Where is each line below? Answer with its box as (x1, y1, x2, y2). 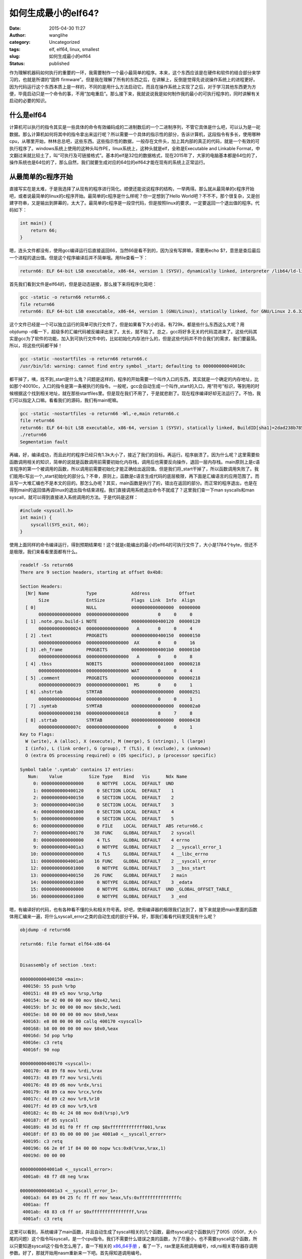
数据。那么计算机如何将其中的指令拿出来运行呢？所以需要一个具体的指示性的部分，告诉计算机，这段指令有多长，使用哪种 (9, 131, 261, 137)
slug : (9, 53, 20, 59)
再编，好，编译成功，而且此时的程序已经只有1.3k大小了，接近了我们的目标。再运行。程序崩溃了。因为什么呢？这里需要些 (9, 452, 260, 458)
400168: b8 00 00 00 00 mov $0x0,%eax (23, 1025, 118, 1031)
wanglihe (49, 32, 68, 38)
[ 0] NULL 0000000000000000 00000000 (25, 604, 201, 610)
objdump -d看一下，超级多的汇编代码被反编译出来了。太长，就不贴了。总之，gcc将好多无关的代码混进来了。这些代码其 (9, 328, 258, 334)
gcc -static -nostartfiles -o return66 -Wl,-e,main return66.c (20, 410, 180, 416)
